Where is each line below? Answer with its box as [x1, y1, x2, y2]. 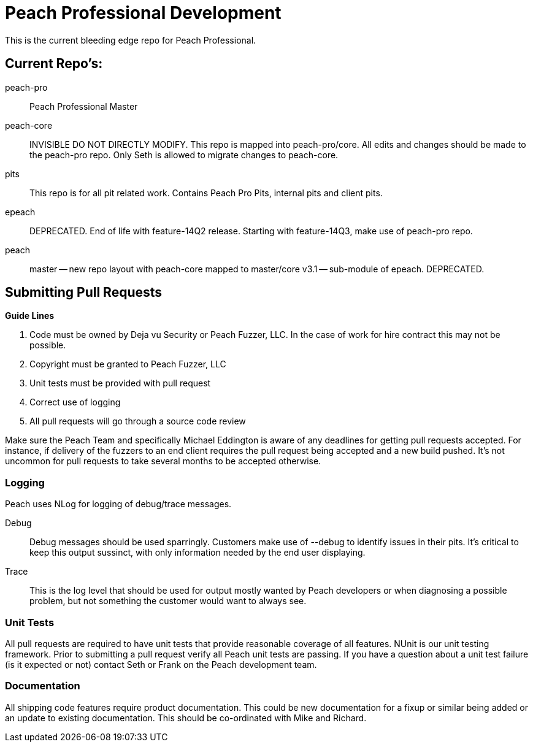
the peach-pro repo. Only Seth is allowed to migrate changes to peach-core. [29, 149, 339, 160]
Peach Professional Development [5, 2, 282, 23]
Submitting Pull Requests [5, 285, 163, 301]
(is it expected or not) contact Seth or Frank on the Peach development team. [5, 659, 317, 670]
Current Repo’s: [5, 56, 103, 72]
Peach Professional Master [29, 101, 138, 112]
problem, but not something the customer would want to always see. [29, 596, 307, 607]
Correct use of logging [29, 397, 121, 408]
